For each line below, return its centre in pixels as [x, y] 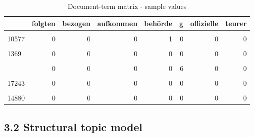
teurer [236, 23]
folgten [44, 23]
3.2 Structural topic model [73, 126]
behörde [158, 23]
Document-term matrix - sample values [127, 6]
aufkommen [117, 23]
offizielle [204, 23]
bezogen [76, 23]
